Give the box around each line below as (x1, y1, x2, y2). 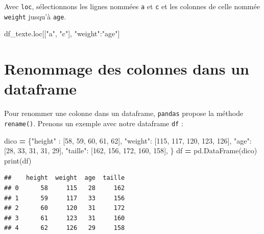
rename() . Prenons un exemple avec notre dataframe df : (4, 118, 183, 128)
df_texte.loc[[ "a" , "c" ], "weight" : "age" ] (4, 28, 120, 39)
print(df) (4, 155, 32, 166)
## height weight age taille (4, 174, 125, 182)
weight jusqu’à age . (4, 11, 66, 21)
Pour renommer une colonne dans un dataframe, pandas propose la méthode (4, 108, 244, 119)
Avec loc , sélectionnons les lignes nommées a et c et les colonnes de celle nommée (4, 1, 260, 11)
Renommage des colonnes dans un (4, 58, 249, 79)
